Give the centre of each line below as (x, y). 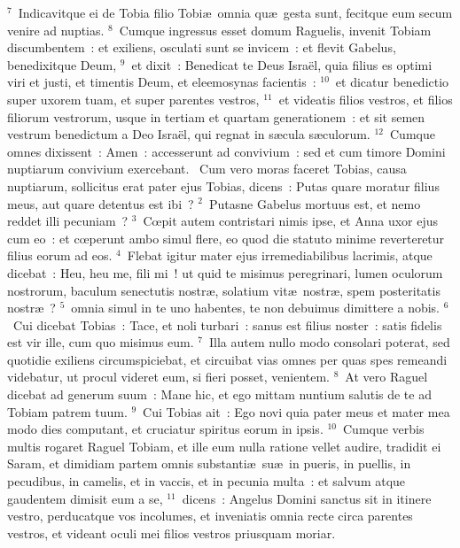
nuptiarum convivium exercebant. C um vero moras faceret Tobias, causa (207, 169)
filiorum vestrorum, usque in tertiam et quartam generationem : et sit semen (216, 116)
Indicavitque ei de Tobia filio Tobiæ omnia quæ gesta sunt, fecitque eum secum (235, 12)
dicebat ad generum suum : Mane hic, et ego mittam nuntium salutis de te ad (219, 394)
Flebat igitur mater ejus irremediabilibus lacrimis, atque (280, 255)
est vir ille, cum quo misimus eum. (101, 342)
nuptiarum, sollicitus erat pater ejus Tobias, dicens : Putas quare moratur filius (223, 185)
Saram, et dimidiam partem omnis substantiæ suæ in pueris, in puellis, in (209, 463)
